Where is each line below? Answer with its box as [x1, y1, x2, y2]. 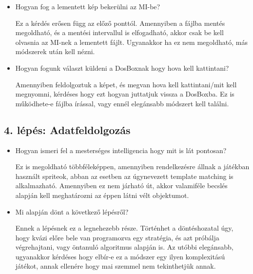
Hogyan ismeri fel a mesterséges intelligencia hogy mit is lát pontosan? [15, 145, 227, 155]
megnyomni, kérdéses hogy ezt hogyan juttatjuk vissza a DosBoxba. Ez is [15, 89, 234, 99]
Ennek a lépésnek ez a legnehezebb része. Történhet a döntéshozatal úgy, [15, 223, 234, 233]
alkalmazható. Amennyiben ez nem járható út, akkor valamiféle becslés [15, 180, 228, 191]
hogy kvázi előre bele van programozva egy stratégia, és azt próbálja [15, 232, 219, 242]
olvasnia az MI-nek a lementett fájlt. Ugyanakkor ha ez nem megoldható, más [15, 37, 248, 47]
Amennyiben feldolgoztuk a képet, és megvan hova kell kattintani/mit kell [15, 79, 237, 89]
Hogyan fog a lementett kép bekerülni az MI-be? [15, 1, 160, 11]
